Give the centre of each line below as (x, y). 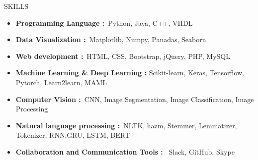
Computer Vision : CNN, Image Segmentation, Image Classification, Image (135, 99)
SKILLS (16, 6)
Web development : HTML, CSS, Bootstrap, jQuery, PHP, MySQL (123, 56)
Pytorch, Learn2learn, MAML (61, 82)
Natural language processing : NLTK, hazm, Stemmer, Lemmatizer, (126, 125)
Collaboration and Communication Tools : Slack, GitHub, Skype (125, 151)
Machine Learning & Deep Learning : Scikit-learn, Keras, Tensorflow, (130, 73)
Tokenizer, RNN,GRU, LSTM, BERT (73, 135)
